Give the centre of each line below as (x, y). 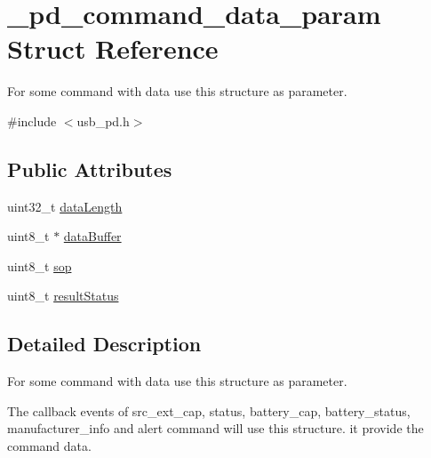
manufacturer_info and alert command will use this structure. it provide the (215, 428)
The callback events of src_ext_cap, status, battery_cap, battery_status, (209, 410)
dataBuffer (92, 236)
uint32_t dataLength (65, 206)
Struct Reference (113, 48)
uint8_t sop (40, 265)
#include (32, 121)
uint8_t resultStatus (63, 296)
